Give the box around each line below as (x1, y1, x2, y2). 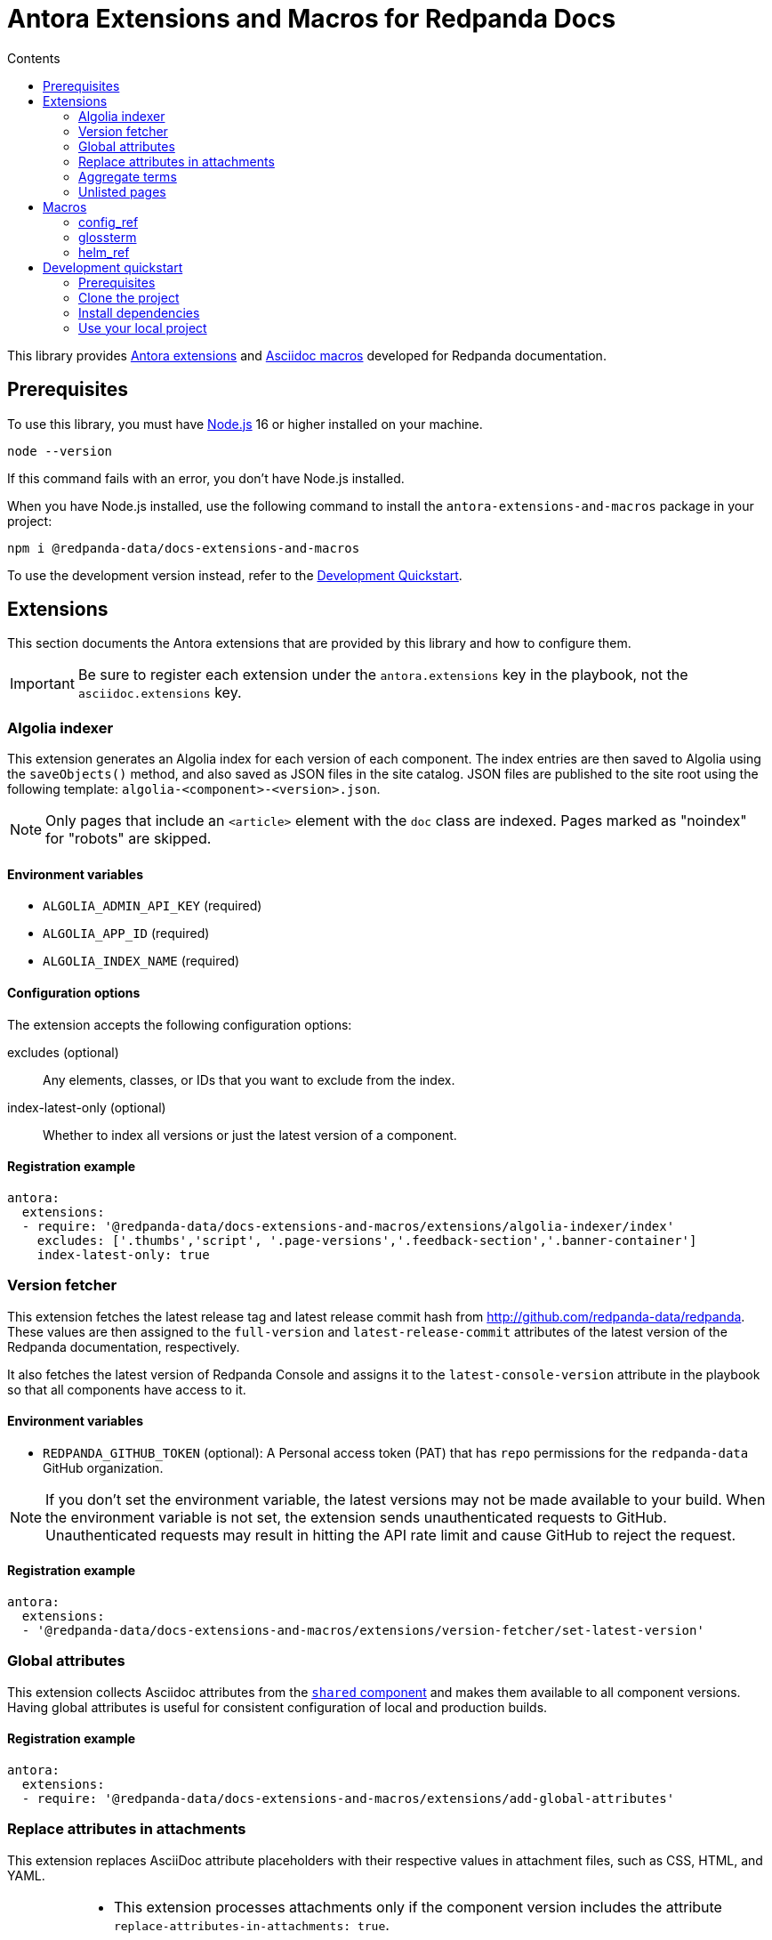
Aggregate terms (78, 168, 177, 184)
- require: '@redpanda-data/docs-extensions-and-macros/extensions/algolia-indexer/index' (21, 1218, 675, 1233)
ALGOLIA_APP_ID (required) (43, 926, 210, 942)
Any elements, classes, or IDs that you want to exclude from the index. (43, 1071, 455, 1087)
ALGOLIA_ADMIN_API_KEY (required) (43, 898, 262, 914)
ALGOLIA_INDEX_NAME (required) (43, 953, 240, 969)
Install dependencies (78, 304, 200, 320)
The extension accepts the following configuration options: (7, 1016, 352, 1032)
